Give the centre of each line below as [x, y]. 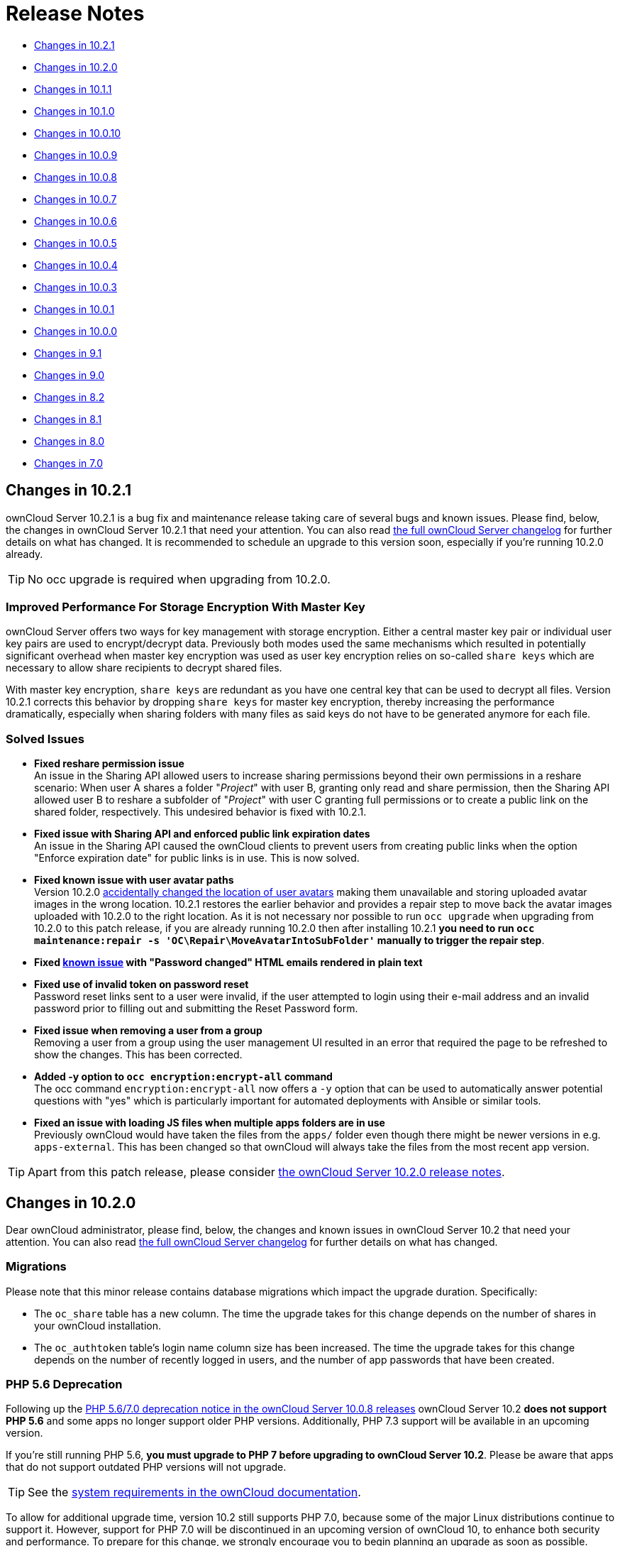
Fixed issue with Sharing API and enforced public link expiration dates [202, 834]
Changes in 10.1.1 [73, 89]
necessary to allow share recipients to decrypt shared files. [144, 668]
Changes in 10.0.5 [76, 243]
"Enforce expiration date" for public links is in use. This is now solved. [197, 858]
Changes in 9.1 [68, 353]
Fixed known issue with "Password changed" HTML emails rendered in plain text [228, 963]
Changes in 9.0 [70, 375]
